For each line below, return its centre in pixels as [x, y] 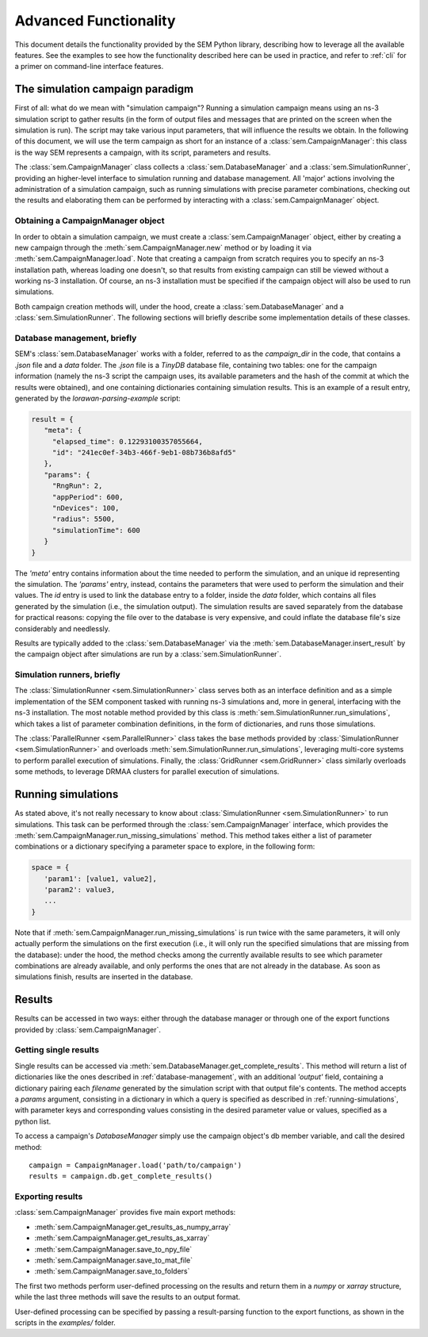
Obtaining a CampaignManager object [90, 220]
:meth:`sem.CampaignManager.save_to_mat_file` [114, 1260]
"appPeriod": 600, [88, 497]
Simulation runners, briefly [67, 675]
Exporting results [49, 1197]
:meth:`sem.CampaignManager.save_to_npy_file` [113, 1249]
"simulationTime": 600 [96, 530]
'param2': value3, [80, 890]
